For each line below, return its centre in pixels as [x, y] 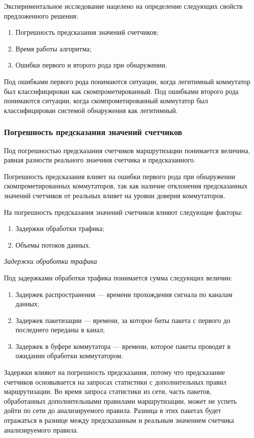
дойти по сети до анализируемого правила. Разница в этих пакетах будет [113, 410]
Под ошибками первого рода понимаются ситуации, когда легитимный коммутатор [127, 81]
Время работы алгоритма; [53, 48]
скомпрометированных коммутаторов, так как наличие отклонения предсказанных [126, 186]
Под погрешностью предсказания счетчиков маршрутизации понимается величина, [127, 150]
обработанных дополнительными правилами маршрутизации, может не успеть [120, 401]
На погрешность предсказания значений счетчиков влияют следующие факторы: [123, 212]
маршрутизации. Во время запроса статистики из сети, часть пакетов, [108, 391]
